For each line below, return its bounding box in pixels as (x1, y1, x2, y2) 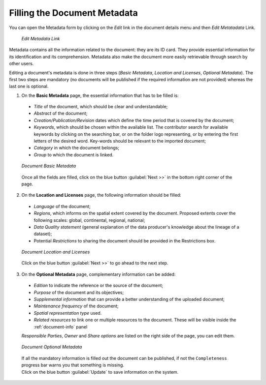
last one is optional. (9, 84, 49, 89)
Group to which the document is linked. (33, 151, 114, 157)
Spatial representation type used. (33, 310, 102, 316)
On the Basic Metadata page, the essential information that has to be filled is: (21, 92, 179, 98)
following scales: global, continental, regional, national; (33, 217, 145, 223)
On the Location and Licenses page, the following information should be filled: (21, 192, 182, 198)
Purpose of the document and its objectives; (33, 289, 124, 295)
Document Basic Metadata (21, 163, 76, 169)
